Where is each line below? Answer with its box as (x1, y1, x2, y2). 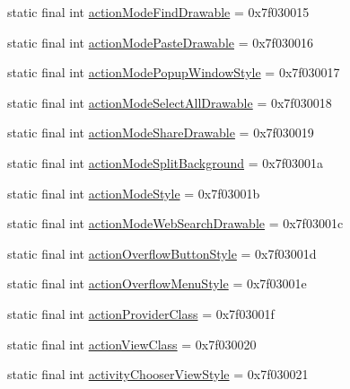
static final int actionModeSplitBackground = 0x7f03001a (7, 153, 323, 172)
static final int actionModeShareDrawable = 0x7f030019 (7, 123, 314, 142)
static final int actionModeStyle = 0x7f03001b (7, 183, 260, 202)
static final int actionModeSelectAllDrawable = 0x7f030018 (7, 93, 332, 111)
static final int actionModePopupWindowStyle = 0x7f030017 (7, 63, 340, 82)
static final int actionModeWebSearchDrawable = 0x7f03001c (7, 214, 344, 233)
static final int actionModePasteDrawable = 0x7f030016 (7, 32, 313, 51)
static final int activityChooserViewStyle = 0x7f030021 (7, 365, 309, 384)
